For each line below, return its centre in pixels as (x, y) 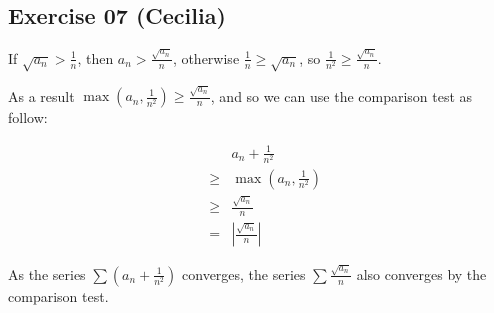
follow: (28, 117)
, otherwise (206, 57)
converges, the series (244, 273)
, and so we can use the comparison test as (341, 95)
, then (95, 57)
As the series (47, 273)
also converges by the (421, 273)
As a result (41, 95)
